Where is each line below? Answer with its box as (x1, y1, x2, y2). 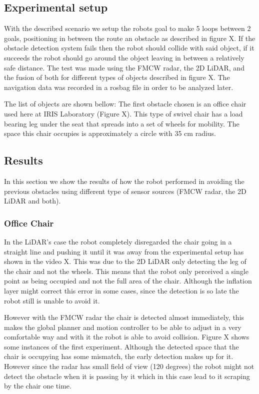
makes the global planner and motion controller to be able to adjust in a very (4, 321, 241, 332)
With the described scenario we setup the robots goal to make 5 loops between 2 (4, 23, 251, 33)
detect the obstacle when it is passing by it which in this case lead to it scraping (4, 370, 250, 381)
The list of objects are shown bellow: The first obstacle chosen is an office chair (4, 98, 246, 109)
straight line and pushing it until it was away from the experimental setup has (4, 246, 244, 256)
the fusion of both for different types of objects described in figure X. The (4, 72, 230, 82)
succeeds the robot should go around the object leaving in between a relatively (4, 52, 244, 62)
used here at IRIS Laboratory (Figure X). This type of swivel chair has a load (4, 108, 243, 118)
